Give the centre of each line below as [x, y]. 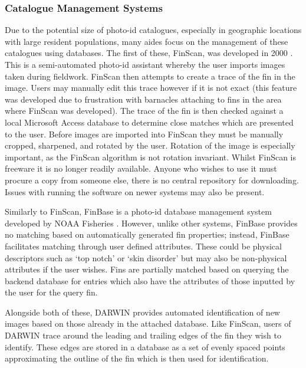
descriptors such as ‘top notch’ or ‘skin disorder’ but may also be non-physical [146, 257]
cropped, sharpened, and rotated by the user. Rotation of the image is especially [150, 145]
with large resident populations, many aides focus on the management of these [147, 41]
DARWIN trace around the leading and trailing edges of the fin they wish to [143, 335]
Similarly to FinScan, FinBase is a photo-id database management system [138, 211]
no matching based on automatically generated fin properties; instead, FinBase [147, 234]
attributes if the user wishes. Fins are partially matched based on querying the [147, 269]
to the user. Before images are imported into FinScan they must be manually [144, 134]
